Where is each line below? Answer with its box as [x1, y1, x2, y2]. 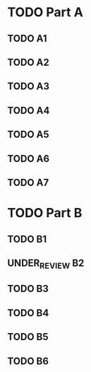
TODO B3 [7, 283, 49, 295]
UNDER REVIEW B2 [7, 257, 85, 271]
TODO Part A [7, 4, 83, 21]
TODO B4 [7, 307, 49, 319]
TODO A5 [7, 129, 49, 141]
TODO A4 [7, 104, 50, 117]
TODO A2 [7, 56, 49, 68]
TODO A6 [7, 153, 50, 165]
